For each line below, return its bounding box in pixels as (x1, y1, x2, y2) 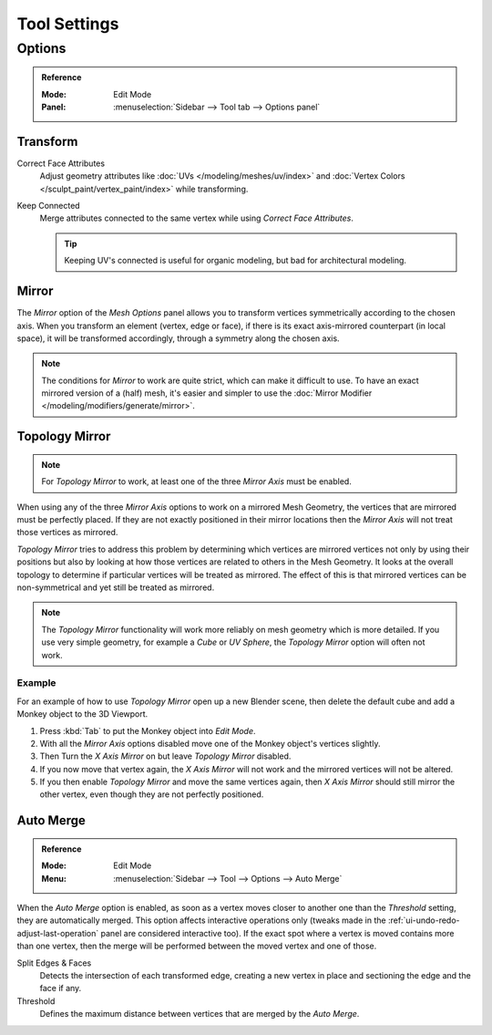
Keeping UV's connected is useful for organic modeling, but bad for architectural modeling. (64, 255, 407, 266)
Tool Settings (16, 14, 119, 34)
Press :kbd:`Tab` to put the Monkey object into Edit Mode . (39, 725, 256, 736)
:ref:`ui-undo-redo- (387, 915, 460, 926)
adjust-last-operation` (16, 927, 99, 938)
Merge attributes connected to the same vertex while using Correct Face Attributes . (39, 212, 354, 223)
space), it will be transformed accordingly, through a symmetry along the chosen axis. (16, 333, 341, 344)
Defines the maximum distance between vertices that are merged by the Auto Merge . (39, 1009, 360, 1019)
